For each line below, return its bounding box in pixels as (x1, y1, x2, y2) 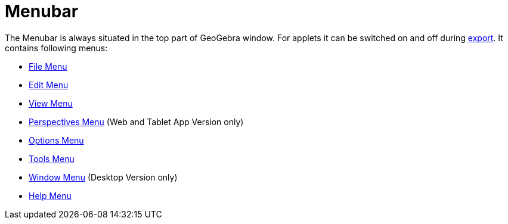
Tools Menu (29, 153, 75, 164)
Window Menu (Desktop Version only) (29, 172, 178, 182)
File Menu (29, 61, 67, 71)
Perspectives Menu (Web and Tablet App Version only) (29, 116, 244, 127)
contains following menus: (5, 42, 108, 53)
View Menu (29, 98, 73, 108)
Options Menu (29, 135, 84, 145)
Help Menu (29, 190, 72, 201)
